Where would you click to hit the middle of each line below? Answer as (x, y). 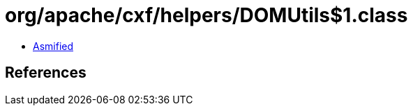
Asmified (53, 46)
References (46, 73)
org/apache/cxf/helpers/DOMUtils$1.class (206, 15)
